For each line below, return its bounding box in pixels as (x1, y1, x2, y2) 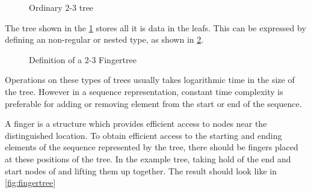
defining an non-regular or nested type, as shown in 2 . (5, 33, 204, 46)
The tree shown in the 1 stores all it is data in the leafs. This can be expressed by (5, 21, 306, 34)
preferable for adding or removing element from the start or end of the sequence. (5, 97, 302, 109)
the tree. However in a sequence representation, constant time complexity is (5, 85, 283, 97)
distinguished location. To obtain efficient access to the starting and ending (5, 129, 282, 141)
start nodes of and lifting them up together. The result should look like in (5, 164, 277, 177)
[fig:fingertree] (5, 176, 56, 189)
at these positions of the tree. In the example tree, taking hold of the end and (5, 152, 291, 165)
